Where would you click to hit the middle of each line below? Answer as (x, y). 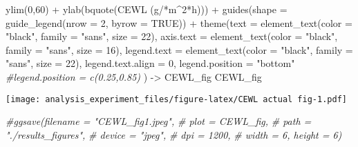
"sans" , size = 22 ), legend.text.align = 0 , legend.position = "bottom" (150, 63)
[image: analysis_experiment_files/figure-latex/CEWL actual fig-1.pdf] (176, 99)
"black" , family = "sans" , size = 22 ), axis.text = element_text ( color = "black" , (172, 36)
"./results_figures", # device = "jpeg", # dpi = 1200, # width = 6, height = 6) (174, 134)
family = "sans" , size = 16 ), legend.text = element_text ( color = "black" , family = (179, 49)
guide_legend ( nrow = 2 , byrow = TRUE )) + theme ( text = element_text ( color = (179, 22)
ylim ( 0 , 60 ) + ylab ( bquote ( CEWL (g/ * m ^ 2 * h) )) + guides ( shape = (147, 9)
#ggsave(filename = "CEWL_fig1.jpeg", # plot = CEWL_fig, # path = (159, 121)
